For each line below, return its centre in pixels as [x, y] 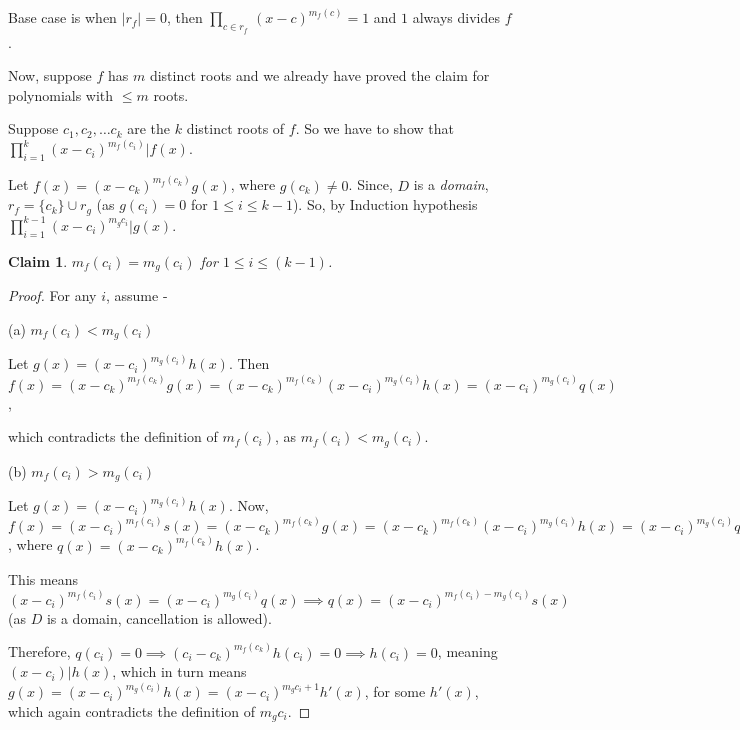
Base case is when [62, 17]
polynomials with [61, 94]
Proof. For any [52, 294]
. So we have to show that [374, 128]
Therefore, [39, 651]
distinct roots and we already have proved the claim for [319, 75]
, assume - [136, 294]
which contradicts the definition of [113, 436]
